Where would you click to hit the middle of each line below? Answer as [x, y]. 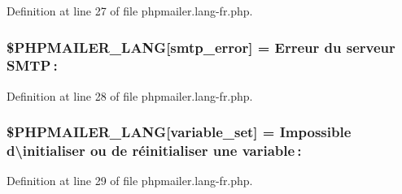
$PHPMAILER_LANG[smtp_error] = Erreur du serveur [201, 47]
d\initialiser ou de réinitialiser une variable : [154, 151]
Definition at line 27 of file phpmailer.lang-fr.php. [130, 11]
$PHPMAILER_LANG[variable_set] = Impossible [179, 132]
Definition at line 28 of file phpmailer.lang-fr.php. [130, 95]
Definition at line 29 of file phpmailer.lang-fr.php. [130, 181]
